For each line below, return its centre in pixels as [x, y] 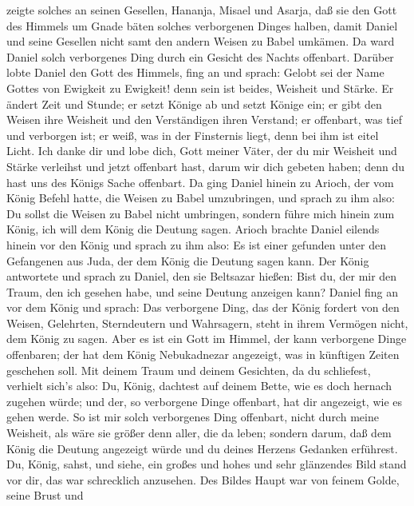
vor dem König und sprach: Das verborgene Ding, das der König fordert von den [203, 307]
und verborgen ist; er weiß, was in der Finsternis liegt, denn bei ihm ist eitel [193, 135]
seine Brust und [45, 495]
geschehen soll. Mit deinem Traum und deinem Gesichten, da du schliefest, [189, 370]
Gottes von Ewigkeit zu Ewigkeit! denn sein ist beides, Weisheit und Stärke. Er [200, 88]
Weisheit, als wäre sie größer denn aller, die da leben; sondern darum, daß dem [199, 433]
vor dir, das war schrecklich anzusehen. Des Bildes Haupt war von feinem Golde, [203, 479]
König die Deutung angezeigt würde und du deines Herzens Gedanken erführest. [202, 448]
